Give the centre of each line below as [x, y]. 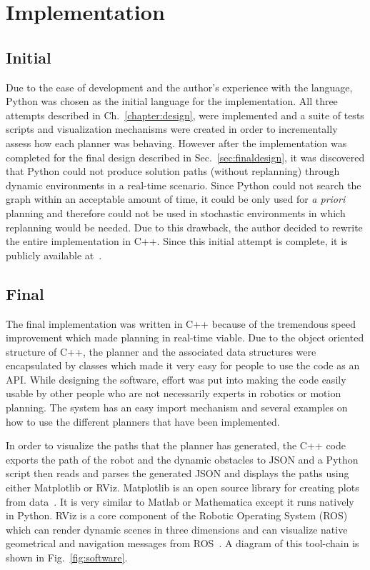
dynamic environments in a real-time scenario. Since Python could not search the [184, 185]
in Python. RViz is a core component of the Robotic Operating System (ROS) [177, 515]
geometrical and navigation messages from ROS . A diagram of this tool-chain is [182, 543]
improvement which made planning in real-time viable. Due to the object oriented [185, 337]
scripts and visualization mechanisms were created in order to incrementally [172, 129]
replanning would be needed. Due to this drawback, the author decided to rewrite [184, 227]
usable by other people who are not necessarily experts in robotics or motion [174, 393]
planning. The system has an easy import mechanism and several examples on [177, 407]
